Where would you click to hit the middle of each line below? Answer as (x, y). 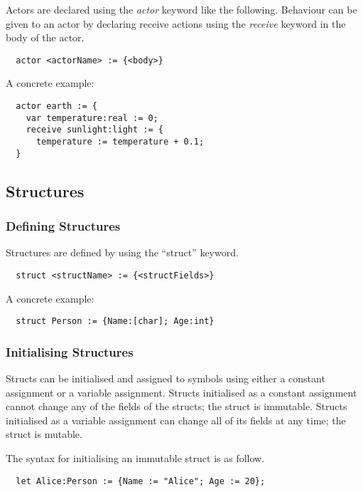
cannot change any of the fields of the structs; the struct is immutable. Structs (177, 406)
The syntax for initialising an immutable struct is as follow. (135, 458)
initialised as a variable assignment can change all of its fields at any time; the (176, 420)
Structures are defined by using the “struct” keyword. (122, 252)
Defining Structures (63, 226)
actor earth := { (56, 106)
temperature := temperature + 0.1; (120, 142)
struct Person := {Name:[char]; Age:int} (115, 321)
